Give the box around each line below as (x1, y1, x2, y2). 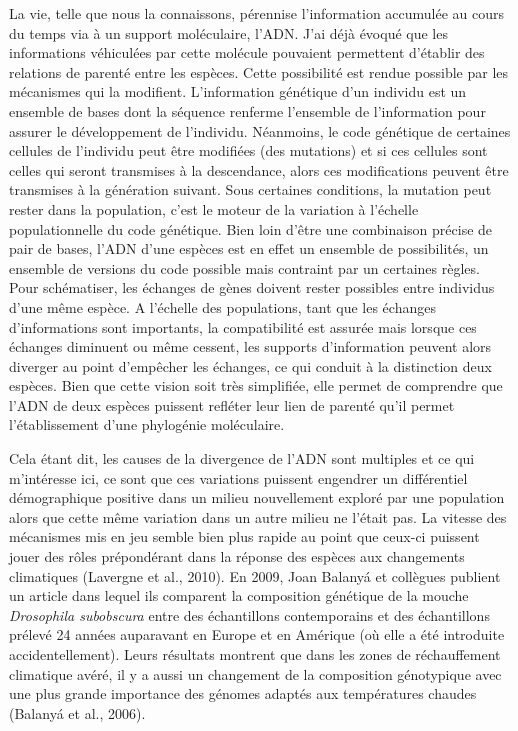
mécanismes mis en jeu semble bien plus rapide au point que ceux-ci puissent (9, 526, 480, 547)
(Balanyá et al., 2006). (9, 702, 146, 723)
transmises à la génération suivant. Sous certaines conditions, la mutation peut (9, 179, 492, 200)
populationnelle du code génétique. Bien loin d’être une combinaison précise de (9, 218, 493, 239)
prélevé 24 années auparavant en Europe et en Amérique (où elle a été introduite (9, 624, 505, 645)
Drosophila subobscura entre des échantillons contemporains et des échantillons (9, 604, 490, 625)
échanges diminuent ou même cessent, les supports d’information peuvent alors (9, 336, 492, 357)
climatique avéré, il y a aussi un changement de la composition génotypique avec (9, 663, 502, 684)
